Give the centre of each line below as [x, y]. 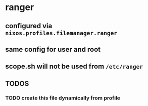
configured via [29, 26]
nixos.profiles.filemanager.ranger [61, 33]
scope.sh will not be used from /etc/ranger [74, 67]
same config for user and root [53, 49]
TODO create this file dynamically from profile [63, 98]
